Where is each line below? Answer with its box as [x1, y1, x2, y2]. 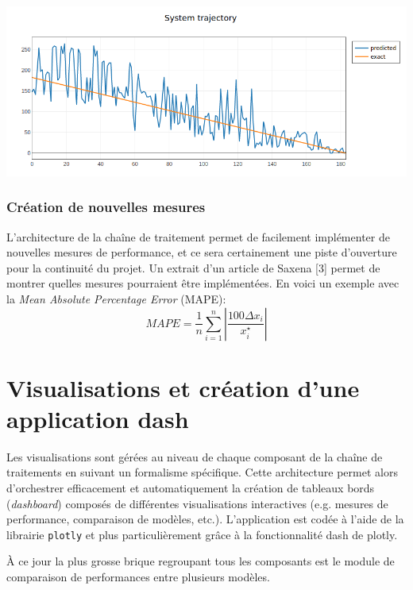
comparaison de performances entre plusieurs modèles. [6, 569, 270, 585]
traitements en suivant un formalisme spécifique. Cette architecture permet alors [6, 464, 398, 480]
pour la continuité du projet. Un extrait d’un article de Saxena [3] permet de [6, 259, 380, 276]
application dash [6, 402, 189, 434]
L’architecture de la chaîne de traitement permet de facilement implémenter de [6, 228, 390, 245]
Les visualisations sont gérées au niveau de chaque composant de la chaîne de [6, 448, 383, 465]
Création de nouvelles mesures [6, 197, 206, 217]
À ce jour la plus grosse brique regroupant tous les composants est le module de [6, 553, 395, 569]
